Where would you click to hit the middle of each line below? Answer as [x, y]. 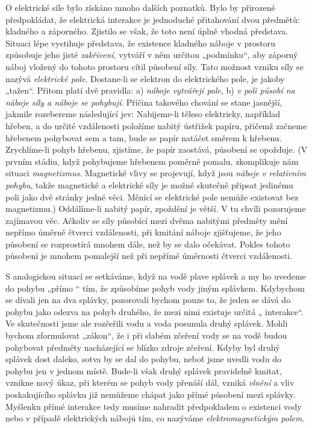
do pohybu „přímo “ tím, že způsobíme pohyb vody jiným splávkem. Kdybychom [155, 288]
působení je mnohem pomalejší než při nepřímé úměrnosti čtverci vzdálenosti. [149, 256]
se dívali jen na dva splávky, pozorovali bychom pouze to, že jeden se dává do [148, 300]
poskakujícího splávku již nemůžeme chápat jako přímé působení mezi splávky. [151, 394]
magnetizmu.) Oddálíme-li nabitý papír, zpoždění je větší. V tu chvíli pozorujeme [156, 209]
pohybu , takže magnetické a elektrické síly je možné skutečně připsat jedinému [149, 184]
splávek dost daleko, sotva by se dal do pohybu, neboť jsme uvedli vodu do [144, 359]
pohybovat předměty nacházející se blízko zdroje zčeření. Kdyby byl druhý [143, 347]
